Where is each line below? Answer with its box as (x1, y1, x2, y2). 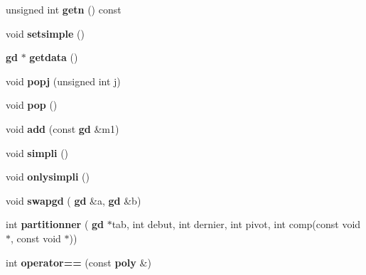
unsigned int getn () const (6, 2, 122, 16)
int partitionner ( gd (6, 217, 104, 232)
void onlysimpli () (6, 169, 90, 184)
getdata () (29, 50, 78, 65)
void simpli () (6, 145, 69, 160)
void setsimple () (6, 26, 85, 41)
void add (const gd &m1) (6, 121, 119, 136)
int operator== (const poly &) (6, 254, 151, 269)
